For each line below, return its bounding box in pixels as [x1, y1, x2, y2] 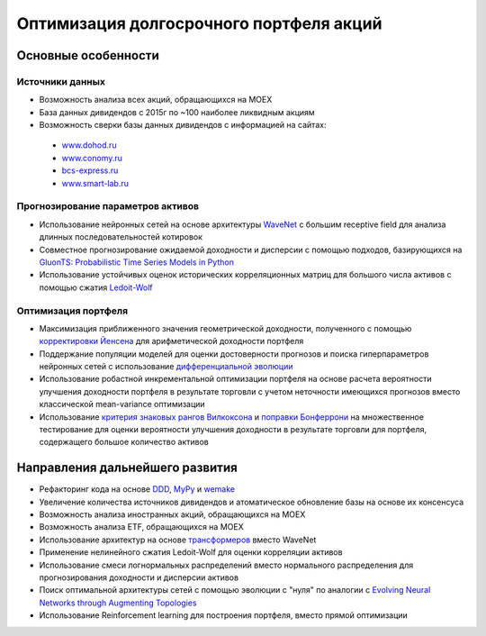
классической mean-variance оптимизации [39, 399, 206, 410]
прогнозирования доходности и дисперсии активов [39, 572, 238, 583]
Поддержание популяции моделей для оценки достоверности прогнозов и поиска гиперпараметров [39, 348, 429, 359]
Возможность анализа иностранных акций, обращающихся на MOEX [39, 509, 306, 520]
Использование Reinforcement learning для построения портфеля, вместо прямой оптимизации [39, 610, 409, 621]
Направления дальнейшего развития [16, 460, 238, 476]
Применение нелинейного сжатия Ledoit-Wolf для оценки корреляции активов [39, 547, 343, 558]
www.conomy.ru [61, 152, 123, 163]
